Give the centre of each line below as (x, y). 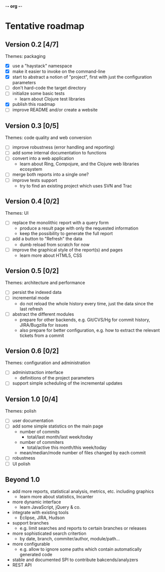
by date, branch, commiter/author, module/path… (70, 539)
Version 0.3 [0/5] (32, 125)
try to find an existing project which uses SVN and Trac (76, 186)
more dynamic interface (37, 502)
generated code (36, 555)
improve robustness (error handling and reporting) (63, 147)
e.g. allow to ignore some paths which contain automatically (81, 549)
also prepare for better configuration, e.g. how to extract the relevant (90, 330)
